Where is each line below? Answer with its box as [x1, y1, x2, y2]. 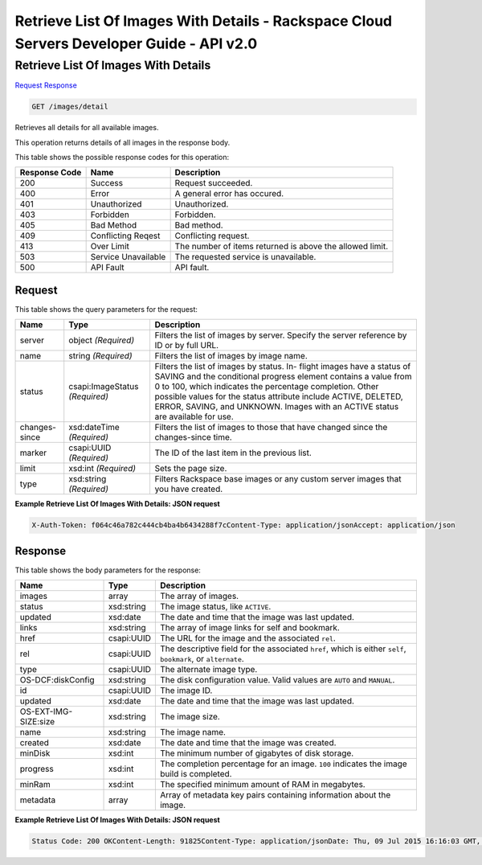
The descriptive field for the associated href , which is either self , [159, 643, 406, 654]
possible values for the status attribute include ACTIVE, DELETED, [154, 391, 403, 402]
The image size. [159, 711, 220, 723]
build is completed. [159, 769, 232, 780]
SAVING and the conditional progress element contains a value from [154, 371, 412, 382]
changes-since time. [154, 432, 232, 443]
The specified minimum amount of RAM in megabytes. [159, 779, 366, 790]
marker [19, 447, 47, 458]
